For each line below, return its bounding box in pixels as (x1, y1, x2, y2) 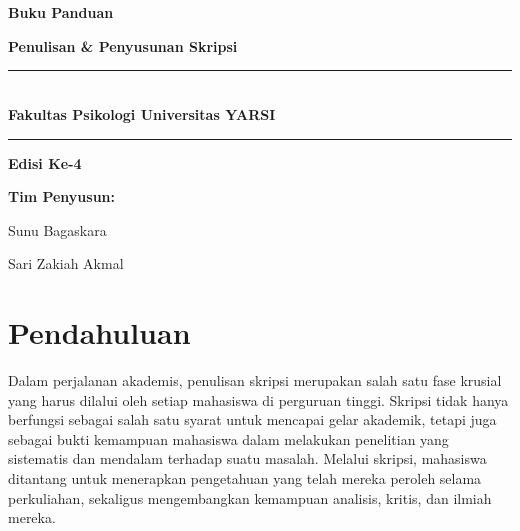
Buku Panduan (8, 2, 114, 23)
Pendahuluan (8, 312, 191, 353)
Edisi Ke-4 (8, 152, 82, 173)
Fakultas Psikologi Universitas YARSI (8, 103, 276, 124)
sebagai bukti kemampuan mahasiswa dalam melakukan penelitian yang (8, 428, 449, 449)
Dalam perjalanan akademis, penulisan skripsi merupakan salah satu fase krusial (8, 370, 502, 391)
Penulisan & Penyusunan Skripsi (8, 35, 238, 56)
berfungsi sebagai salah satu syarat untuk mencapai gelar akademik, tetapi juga (8, 409, 497, 430)
